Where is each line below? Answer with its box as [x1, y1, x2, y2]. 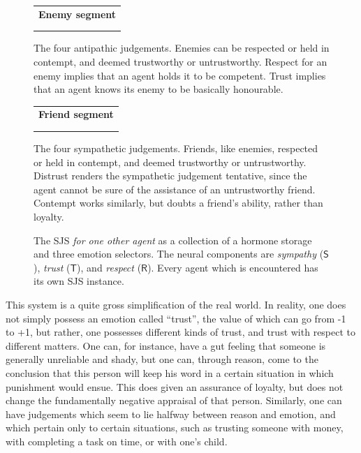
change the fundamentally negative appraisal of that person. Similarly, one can [6, 393, 342, 408]
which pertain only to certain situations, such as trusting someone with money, [6, 420, 344, 435]
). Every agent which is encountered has [147, 260, 318, 274]
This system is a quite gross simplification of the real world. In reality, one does [6, 297, 346, 311]
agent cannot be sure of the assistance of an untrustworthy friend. [34, 181, 316, 196]
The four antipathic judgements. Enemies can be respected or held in [34, 40, 330, 55]
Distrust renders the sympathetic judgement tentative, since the [34, 168, 307, 183]
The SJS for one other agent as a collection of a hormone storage [34, 232, 312, 247]
